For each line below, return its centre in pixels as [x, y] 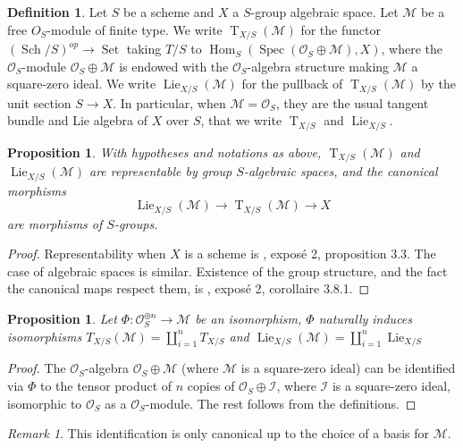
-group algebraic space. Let [324, 12]
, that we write [241, 120]
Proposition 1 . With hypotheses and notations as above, [164, 152]
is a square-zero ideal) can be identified [348, 368]
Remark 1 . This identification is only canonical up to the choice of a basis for [219, 433]
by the [438, 84]
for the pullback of [292, 84]
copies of [211, 386]
